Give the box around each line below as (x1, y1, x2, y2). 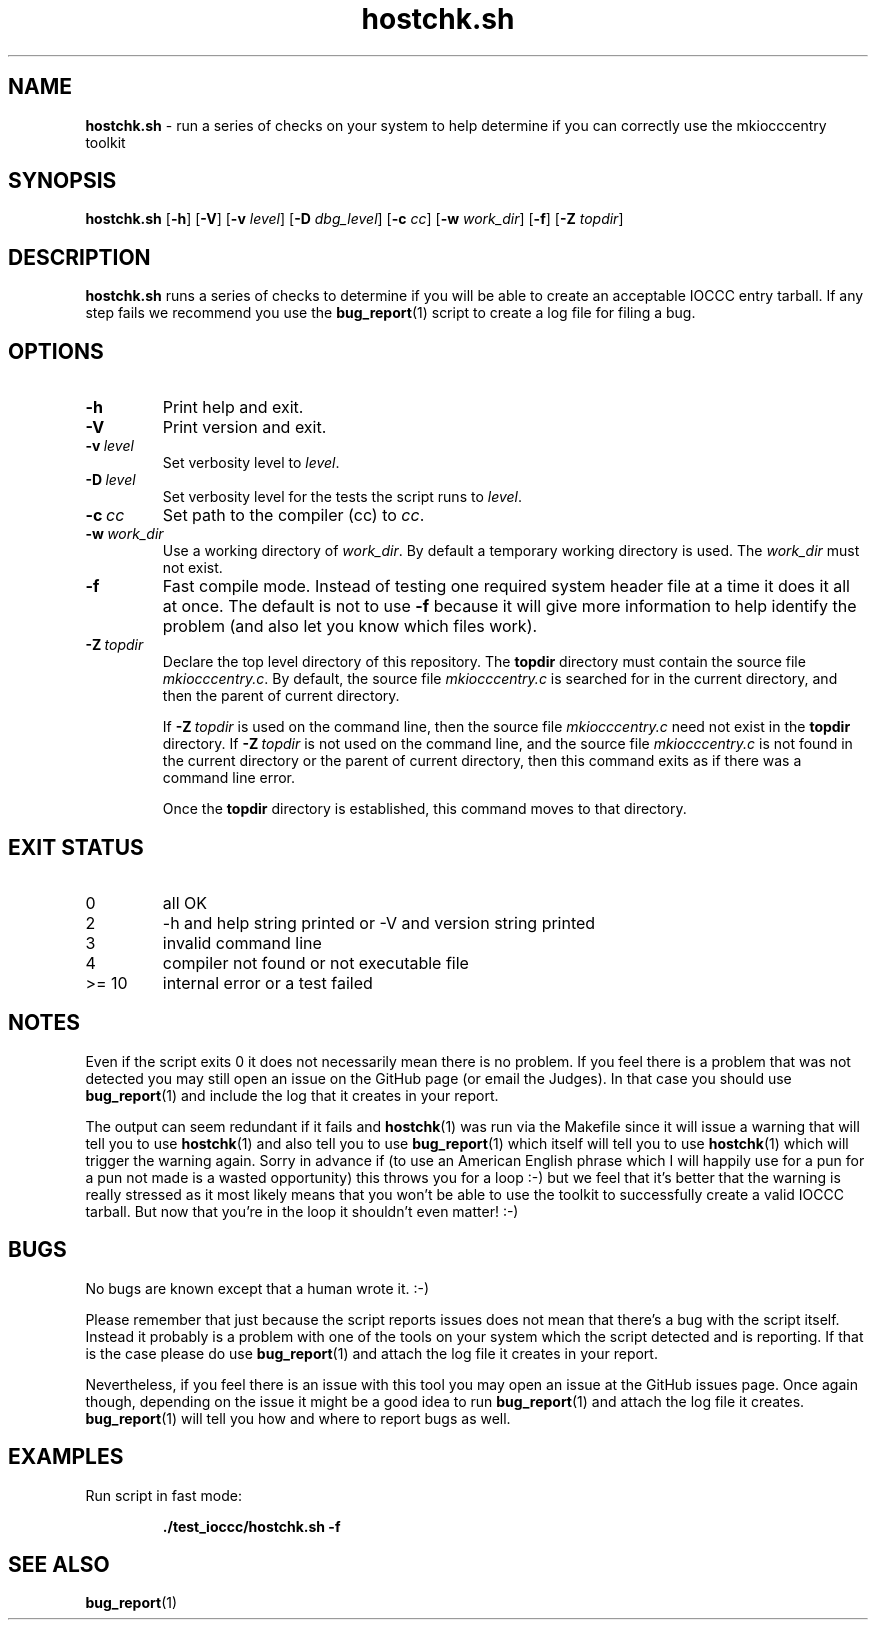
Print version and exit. (162, 417, 327, 438)
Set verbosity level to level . (162, 454, 340, 472)
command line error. (162, 769, 296, 787)
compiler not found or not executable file (162, 952, 469, 973)
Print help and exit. (162, 397, 304, 418)
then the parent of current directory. (162, 687, 400, 705)
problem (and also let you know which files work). (162, 616, 538, 637)
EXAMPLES (8, 1444, 124, 1470)
